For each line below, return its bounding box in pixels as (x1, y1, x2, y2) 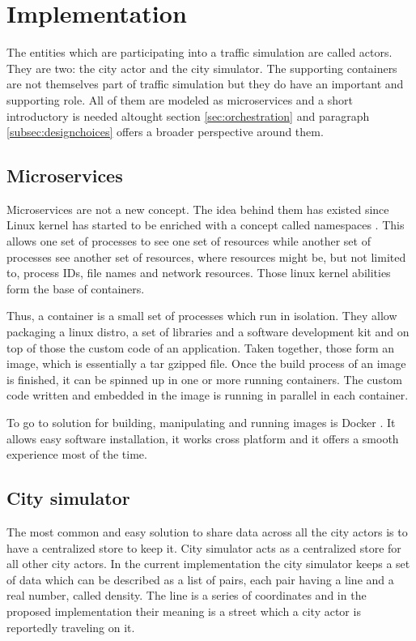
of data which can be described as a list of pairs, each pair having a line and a (6, 570, 394, 588)
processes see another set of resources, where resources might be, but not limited (6, 248, 406, 265)
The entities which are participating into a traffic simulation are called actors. (6, 44, 393, 61)
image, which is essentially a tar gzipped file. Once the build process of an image (6, 355, 406, 372)
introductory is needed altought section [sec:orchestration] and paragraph (6, 107, 370, 124)
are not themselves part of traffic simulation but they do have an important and (6, 75, 404, 92)
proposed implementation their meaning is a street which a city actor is (6, 602, 361, 619)
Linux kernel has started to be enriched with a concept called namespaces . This (6, 216, 405, 233)
